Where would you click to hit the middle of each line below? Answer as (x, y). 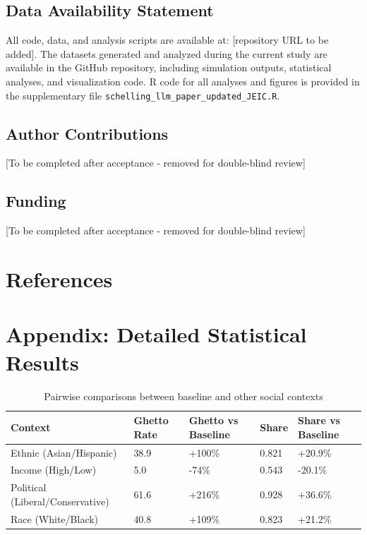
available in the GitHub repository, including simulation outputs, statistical (169, 67)
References (59, 279)
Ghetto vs (213, 420)
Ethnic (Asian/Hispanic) (64, 452)
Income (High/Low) (54, 470)
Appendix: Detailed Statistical (156, 334)
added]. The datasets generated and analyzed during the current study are (167, 53)
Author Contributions (87, 133)
